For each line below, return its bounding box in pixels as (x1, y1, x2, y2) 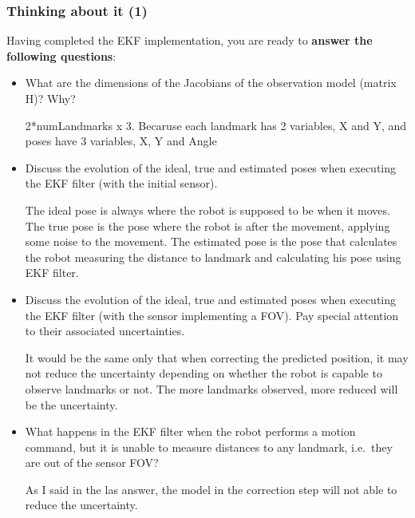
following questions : (6, 47, 117, 64)
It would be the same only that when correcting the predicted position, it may (25, 349, 409, 366)
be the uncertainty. (25, 396, 118, 413)
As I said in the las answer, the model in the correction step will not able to (25, 480, 397, 497)
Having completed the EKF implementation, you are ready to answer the (6, 32, 373, 49)
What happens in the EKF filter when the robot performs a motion (25, 423, 356, 440)
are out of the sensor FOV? (25, 454, 159, 471)
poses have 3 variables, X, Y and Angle (25, 132, 217, 149)
